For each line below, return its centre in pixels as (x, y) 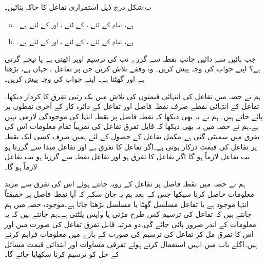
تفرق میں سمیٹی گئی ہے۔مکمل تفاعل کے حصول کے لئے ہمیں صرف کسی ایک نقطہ (132, 136)
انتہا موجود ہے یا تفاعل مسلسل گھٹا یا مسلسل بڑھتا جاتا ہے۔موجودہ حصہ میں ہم (127, 204)
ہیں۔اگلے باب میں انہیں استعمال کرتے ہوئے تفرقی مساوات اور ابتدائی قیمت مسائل (131, 244)
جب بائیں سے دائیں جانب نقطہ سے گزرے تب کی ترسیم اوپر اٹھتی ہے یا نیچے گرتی (130, 58)
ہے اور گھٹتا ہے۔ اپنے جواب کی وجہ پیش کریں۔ (75, 78)
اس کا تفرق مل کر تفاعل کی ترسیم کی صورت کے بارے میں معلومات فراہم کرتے (129, 234)
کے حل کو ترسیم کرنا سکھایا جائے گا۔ (62, 254)
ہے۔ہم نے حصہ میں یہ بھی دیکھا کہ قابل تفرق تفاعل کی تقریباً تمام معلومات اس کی (132, 126)
